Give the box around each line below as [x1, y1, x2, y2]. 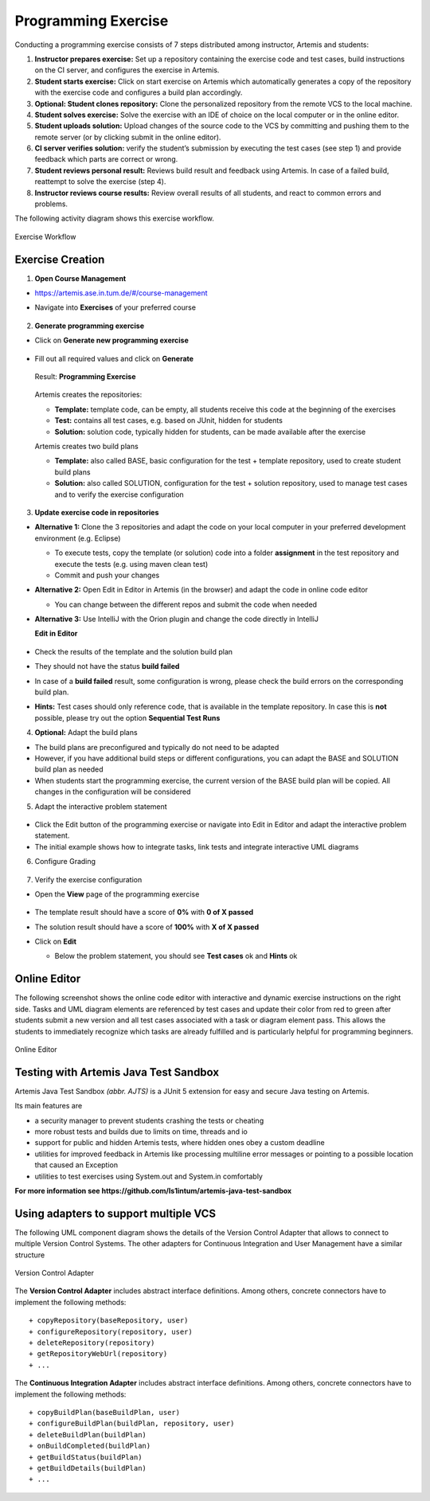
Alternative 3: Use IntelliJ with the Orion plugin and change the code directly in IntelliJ [34, 614, 319, 624]
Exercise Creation [14, 252, 105, 266]
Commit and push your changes [54, 570, 160, 580]
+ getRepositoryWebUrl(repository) [29, 1350, 168, 1358]
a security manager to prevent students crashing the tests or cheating [34, 1116, 264, 1125]
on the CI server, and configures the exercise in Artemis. [34, 65, 220, 75]
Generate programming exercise [34, 321, 145, 330]
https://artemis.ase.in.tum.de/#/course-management [34, 288, 208, 298]
